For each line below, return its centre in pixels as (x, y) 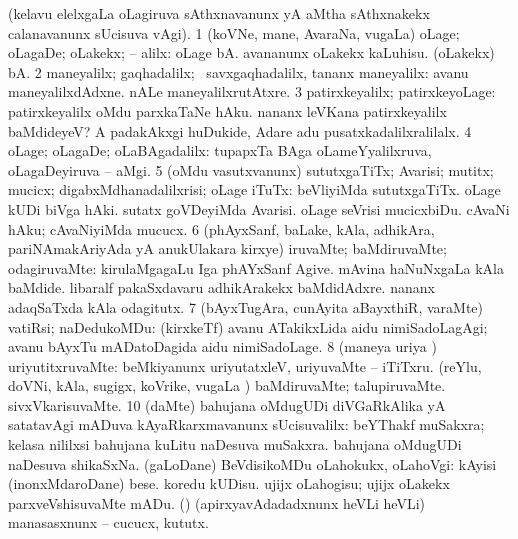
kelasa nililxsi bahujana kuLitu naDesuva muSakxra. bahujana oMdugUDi (235, 444)
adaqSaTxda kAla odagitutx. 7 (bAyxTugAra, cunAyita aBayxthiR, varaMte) (246, 306)
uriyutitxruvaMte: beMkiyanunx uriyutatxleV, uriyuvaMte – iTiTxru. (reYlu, (245, 365)
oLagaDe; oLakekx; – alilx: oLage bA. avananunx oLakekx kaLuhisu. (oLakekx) (251, 52)
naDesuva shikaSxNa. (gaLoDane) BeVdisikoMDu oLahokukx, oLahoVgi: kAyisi (252, 463)
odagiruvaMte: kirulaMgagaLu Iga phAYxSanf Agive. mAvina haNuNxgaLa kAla (256, 267)
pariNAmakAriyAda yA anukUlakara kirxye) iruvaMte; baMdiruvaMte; (227, 248)
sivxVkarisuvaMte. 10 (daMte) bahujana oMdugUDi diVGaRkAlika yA (227, 404)
